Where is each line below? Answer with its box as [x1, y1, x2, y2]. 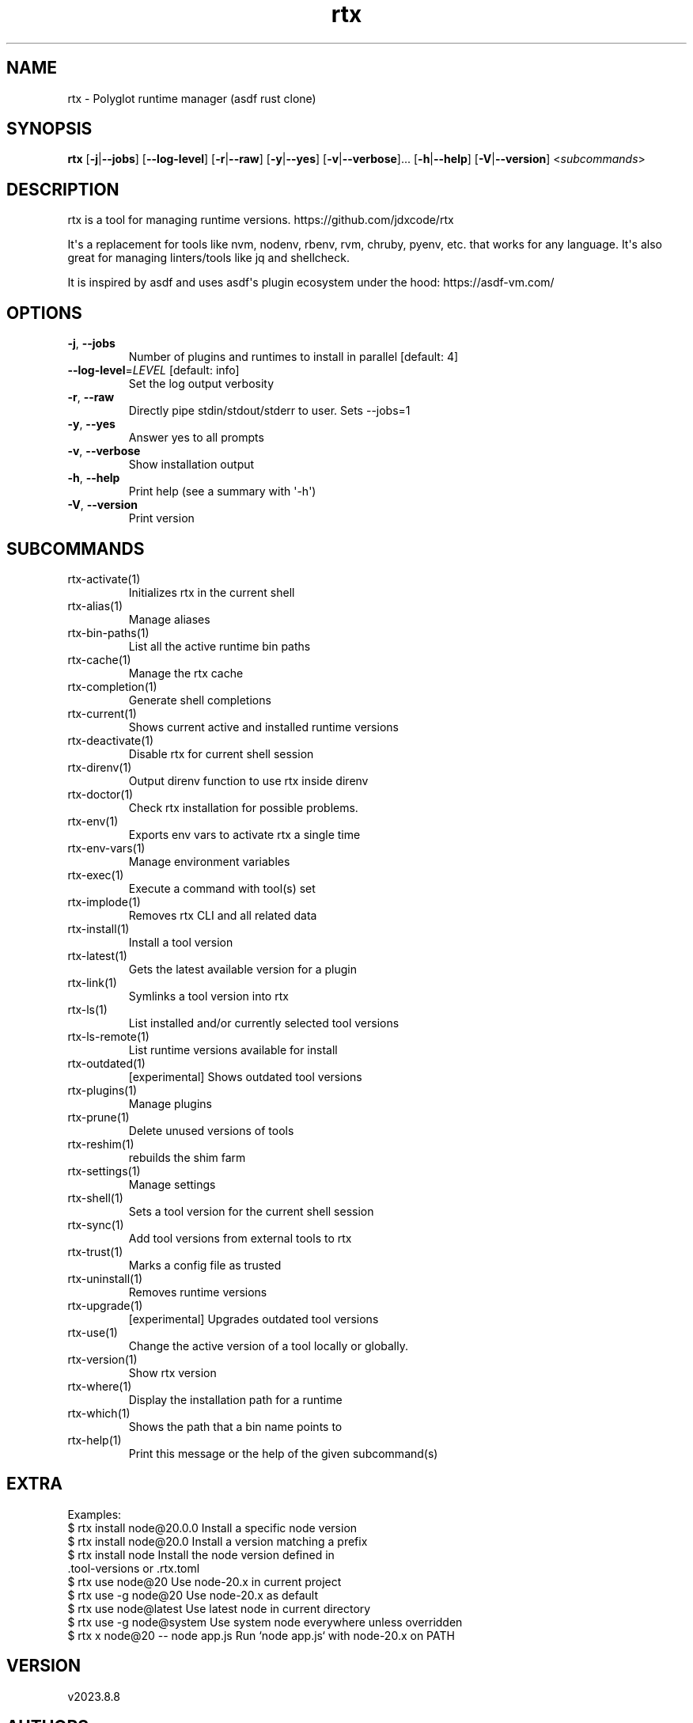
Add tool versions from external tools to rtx [128, 1231, 352, 1245]
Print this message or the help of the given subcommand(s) [128, 1446, 438, 1460]
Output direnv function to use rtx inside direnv [128, 773, 369, 787]
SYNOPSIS [6, 119, 93, 139]
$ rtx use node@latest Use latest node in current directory [67, 1601, 371, 1615]
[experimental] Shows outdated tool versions [128, 1069, 362, 1084]
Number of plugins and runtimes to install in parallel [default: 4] [128, 350, 459, 364]
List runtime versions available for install [128, 1042, 338, 1057]
